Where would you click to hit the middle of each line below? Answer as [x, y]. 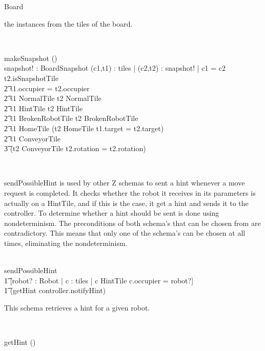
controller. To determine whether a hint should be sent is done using [112, 213]
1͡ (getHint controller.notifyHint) [55, 290]
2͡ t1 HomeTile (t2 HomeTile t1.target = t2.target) [84, 128]
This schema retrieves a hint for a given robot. [77, 307]
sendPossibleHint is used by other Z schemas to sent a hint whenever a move [125, 183]
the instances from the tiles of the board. [68, 23]
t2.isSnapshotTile [31, 78]
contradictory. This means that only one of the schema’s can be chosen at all [125, 233]
